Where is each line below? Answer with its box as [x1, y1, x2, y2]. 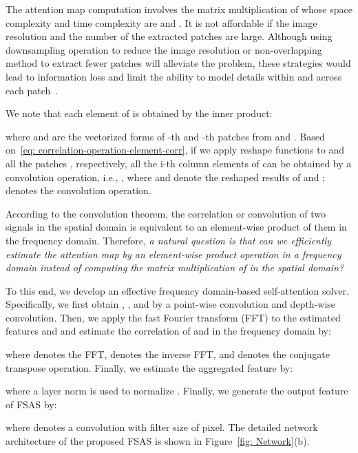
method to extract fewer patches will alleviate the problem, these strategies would [6, 56, 351, 70]
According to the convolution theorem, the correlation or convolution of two [6, 206, 326, 220]
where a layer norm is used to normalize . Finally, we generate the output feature [6, 383, 348, 398]
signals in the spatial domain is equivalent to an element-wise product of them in [6, 220, 347, 234]
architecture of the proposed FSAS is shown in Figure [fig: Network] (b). [6, 434, 310, 448]
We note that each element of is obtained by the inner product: [6, 106, 273, 120]
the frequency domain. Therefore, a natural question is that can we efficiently [6, 233, 332, 247]
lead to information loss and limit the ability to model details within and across [6, 69, 342, 83]
